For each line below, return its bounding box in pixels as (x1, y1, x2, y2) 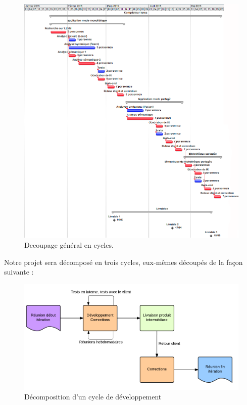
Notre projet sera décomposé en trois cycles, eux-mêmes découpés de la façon (4, 256, 243, 267)
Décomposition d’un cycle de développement (24, 391, 162, 402)
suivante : (4, 266, 34, 277)
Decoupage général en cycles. (24, 239, 114, 250)
